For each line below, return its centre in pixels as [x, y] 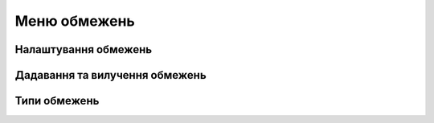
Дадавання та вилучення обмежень [111, 75]
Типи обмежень [57, 101]
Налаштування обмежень [84, 49]
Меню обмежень [75, 21]
